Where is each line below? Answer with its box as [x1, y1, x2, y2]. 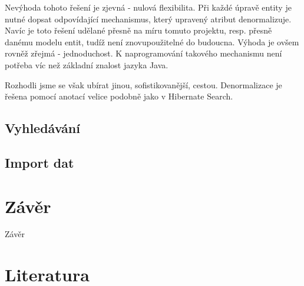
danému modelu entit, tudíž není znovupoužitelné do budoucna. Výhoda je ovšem [5, 35, 299, 48]
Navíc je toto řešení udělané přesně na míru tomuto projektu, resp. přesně [5, 24, 272, 36]
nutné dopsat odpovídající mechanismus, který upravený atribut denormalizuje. [5, 12, 292, 25]
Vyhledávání [5, 119, 80, 137]
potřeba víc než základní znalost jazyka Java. [5, 58, 168, 71]
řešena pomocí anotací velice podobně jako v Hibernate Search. [5, 90, 233, 102]
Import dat [5, 153, 74, 171]
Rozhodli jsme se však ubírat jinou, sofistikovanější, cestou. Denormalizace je [5, 78, 282, 91]
